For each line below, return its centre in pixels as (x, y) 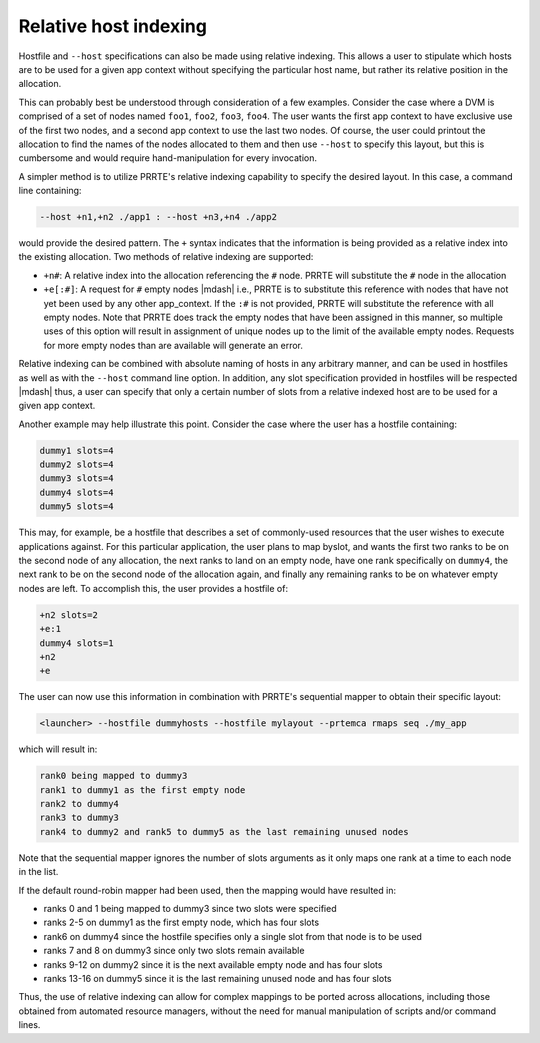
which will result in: (58, 749)
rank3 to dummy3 (79, 818)
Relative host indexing (112, 26)
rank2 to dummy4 (79, 804)
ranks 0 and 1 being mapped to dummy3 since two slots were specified (190, 909)
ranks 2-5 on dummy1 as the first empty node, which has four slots (181, 922)
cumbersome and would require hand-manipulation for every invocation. (168, 158)
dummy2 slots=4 (76, 464)
